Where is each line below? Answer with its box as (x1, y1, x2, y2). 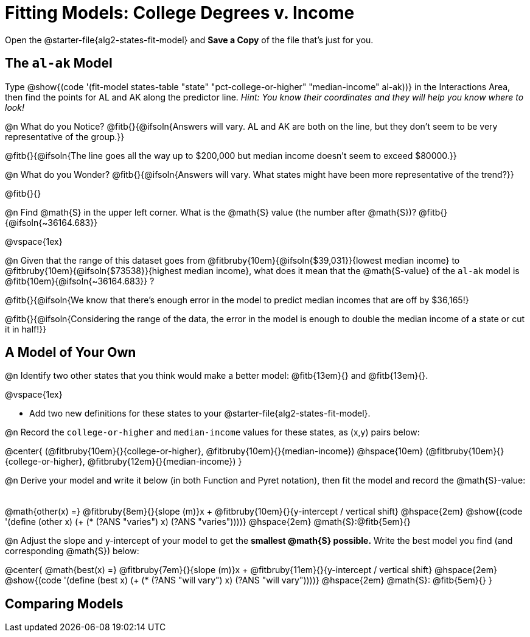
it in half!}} (5, 323, 47, 334)
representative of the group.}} (5, 131, 125, 142)
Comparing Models (5, 596, 124, 611)
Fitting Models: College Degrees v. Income (5, 2, 355, 23)
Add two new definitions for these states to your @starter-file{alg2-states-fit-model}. (29, 408, 371, 419)
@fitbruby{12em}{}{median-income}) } (87, 456, 242, 467)
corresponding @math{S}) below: (5, 546, 139, 557)
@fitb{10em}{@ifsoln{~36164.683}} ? (5, 275, 155, 286)
